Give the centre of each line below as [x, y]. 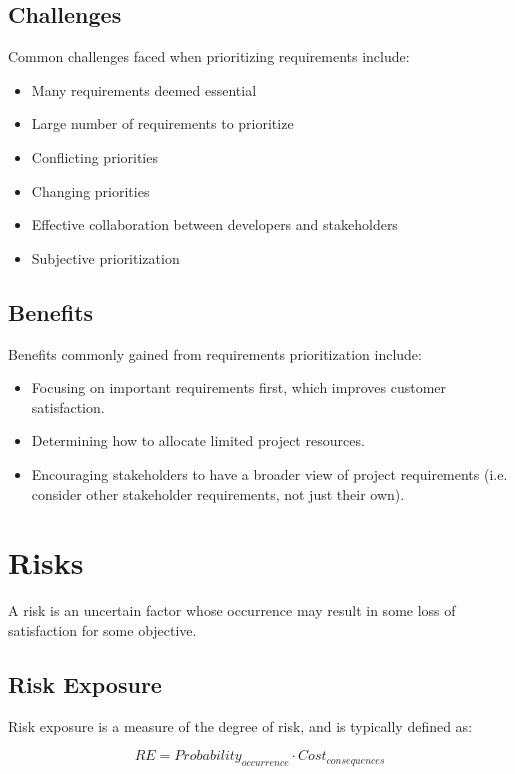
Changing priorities [90, 190]
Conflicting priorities [94, 156]
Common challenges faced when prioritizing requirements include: [209, 56]
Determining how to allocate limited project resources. [198, 440]
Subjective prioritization [105, 257]
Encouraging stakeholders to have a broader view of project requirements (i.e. [269, 473]
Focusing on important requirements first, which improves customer [238, 387]
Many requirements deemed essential [144, 89]
